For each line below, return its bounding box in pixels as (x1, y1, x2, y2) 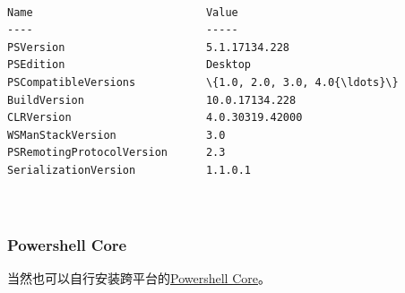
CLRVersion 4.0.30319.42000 (7, 111, 303, 125)
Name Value (7, 5, 238, 19)
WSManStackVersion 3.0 (7, 128, 226, 142)
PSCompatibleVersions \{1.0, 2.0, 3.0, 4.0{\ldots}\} (7, 75, 399, 89)
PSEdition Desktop (7, 58, 252, 72)
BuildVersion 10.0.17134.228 (7, 93, 297, 107)
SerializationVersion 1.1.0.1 (7, 163, 252, 177)
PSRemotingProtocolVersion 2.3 (7, 146, 226, 159)
